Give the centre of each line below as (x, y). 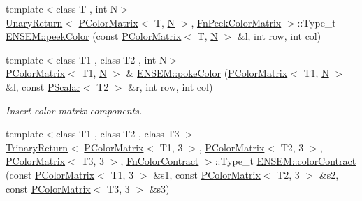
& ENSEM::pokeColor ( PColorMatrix (207, 73)
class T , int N (87, 8)
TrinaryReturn (37, 147)
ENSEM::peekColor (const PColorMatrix (94, 36)
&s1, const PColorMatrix (207, 174)
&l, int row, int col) (279, 36)
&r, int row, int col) (171, 86)
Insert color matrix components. (74, 110)
